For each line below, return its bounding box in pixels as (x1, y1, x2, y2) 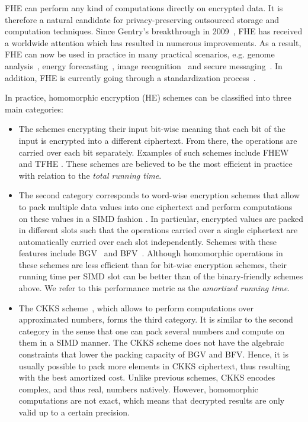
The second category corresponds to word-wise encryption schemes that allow (18, 189, 300, 201)
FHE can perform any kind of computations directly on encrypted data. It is (5, 2, 283, 14)
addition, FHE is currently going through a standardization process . (5, 71, 256, 83)
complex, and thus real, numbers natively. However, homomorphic (18, 382, 258, 395)
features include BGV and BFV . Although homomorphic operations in (18, 247, 283, 259)
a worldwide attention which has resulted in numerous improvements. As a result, (5, 36, 301, 49)
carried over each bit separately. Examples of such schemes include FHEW (18, 146, 289, 158)
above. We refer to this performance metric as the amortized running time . (18, 282, 290, 294)
